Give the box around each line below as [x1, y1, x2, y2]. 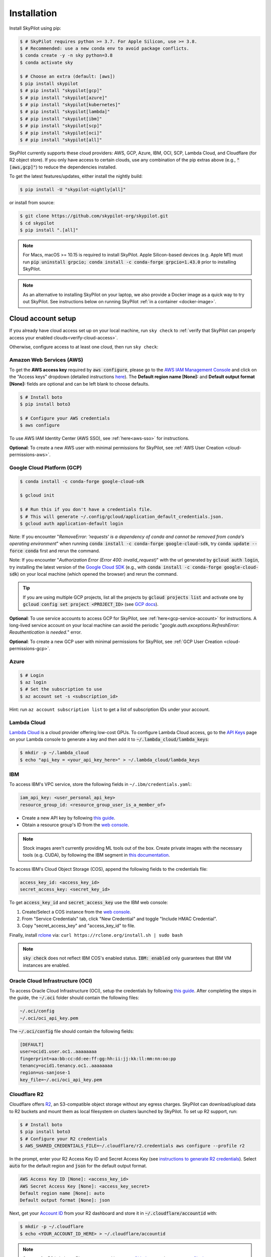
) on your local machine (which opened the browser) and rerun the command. [17, 571, 178, 577]
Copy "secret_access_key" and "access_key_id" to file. [22, 923, 135, 929]
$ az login [20, 679, 47, 685]
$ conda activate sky [20, 59, 73, 65]
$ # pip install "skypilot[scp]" [20, 123, 102, 129]
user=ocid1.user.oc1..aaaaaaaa [20, 1049, 97, 1054]
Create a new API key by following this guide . [22, 815, 115, 821]
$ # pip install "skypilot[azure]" [20, 95, 107, 101]
